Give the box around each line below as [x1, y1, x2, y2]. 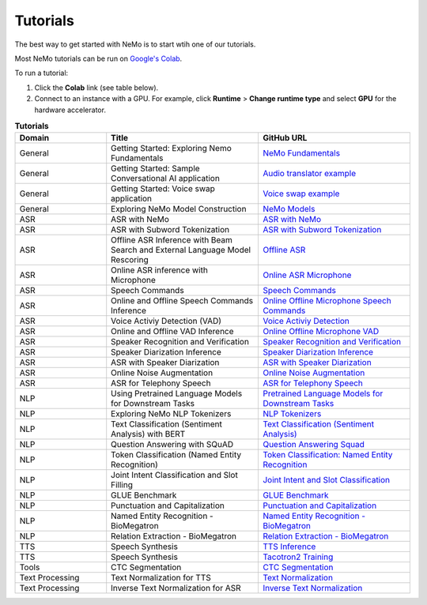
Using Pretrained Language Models [111, 388, 243, 399]
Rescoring [111, 254, 149, 265]
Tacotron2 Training [262, 551, 334, 562]
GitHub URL [262, 133, 308, 144]
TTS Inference [262, 541, 316, 552]
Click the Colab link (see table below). [34, 83, 159, 92]
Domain [19, 133, 50, 144]
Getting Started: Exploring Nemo [111, 143, 232, 154]
